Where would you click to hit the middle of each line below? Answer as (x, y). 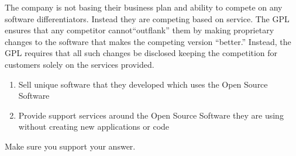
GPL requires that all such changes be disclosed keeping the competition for (141, 53)
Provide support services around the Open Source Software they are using (151, 115)
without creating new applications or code (94, 126)
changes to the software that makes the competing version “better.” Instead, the (148, 41)
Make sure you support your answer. (70, 146)
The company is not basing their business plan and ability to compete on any (144, 7)
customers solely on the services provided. (80, 64)
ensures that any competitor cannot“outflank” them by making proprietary (140, 30)
